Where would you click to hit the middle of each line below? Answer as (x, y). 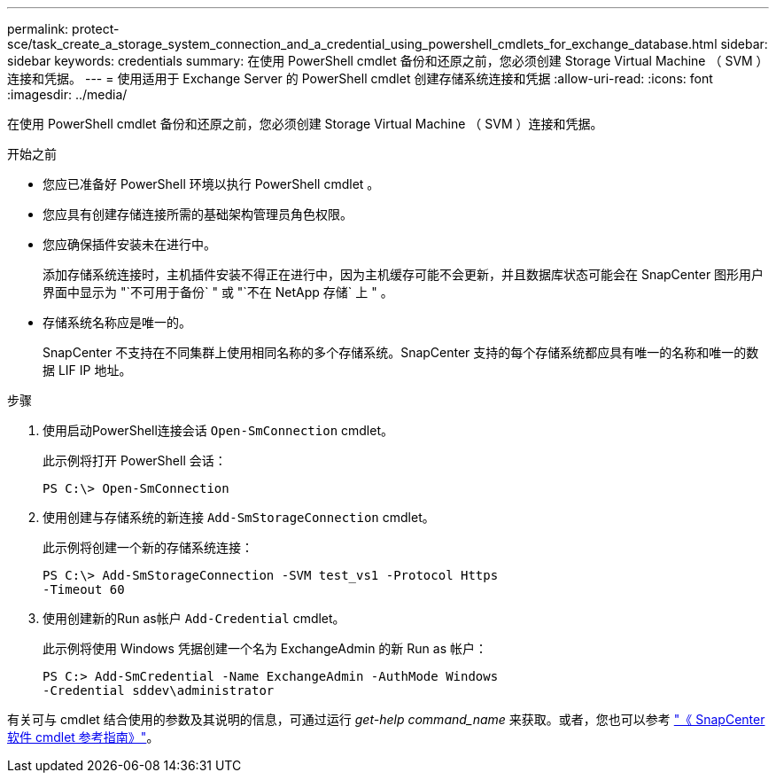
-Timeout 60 (84, 589)
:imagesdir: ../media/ (67, 94)
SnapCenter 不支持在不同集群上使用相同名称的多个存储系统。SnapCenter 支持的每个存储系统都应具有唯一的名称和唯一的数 (401, 352)
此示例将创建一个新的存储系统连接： (148, 547)
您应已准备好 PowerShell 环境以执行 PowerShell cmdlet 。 (211, 184)
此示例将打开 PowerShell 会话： (135, 460)
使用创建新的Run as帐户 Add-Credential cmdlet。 (194, 618)
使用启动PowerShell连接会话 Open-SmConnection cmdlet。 (218, 430)
